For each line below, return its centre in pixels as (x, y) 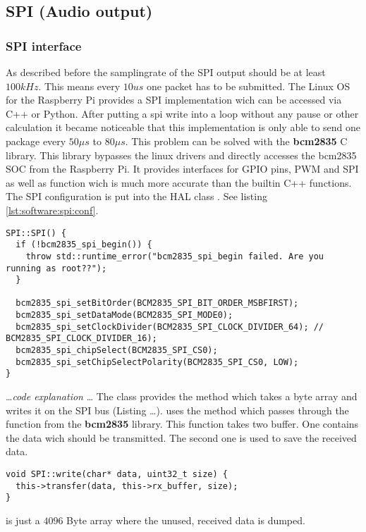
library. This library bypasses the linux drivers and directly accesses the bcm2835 (181, 155)
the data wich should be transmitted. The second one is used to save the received (181, 437)
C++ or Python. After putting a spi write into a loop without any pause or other (182, 113)
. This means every (79, 86)
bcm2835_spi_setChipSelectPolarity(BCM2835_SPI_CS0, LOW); (157, 362)
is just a (23, 520)
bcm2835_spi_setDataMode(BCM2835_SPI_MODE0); (124, 315)
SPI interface (44, 45)
